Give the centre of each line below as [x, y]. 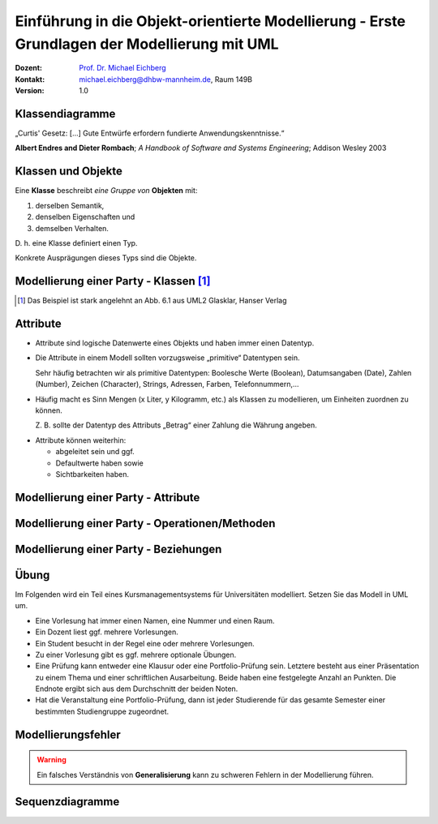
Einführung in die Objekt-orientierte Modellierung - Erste [210, 21]
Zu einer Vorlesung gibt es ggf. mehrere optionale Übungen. [136, 654]
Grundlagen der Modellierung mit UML [147, 44]
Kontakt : [30, 79]
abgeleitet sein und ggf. [95, 452]
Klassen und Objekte [69, 172]
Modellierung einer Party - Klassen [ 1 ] [113, 281]
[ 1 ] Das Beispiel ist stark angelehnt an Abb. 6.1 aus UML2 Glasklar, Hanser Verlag [152, 301]
